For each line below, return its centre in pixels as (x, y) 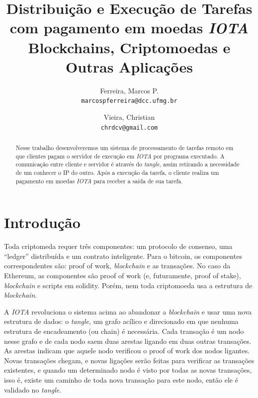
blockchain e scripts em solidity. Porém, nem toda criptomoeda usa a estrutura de (128, 285)
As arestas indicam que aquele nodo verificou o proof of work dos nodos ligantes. (127, 351)
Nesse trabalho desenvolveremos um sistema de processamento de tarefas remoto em (125, 147)
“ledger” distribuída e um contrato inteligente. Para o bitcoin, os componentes (123, 256)
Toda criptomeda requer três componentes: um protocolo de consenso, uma (118, 246)
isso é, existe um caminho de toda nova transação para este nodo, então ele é (121, 379)
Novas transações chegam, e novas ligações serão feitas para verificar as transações (129, 360)
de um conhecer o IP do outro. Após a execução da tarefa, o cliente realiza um (117, 172)
